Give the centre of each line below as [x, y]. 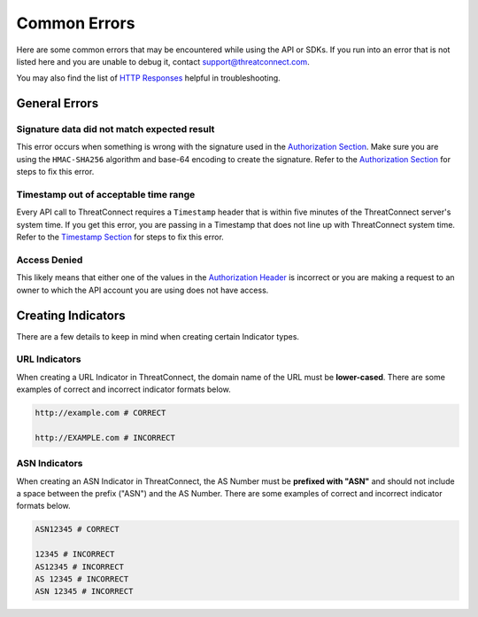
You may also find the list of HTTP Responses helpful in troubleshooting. [148, 78]
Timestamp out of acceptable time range [106, 195]
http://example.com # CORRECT [100, 413]
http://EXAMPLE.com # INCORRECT [105, 437]
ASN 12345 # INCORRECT [84, 591]
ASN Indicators [50, 464]
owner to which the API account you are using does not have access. [143, 290]
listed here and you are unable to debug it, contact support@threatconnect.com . [163, 61]
